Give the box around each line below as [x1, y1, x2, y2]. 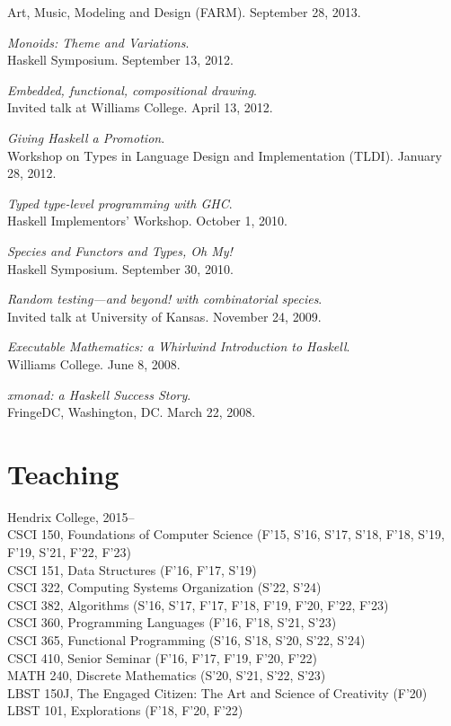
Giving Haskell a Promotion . [7, 128, 165, 146]
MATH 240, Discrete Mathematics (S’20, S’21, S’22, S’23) [7, 666, 326, 685]
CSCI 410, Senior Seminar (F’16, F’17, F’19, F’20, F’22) [7, 648, 317, 667]
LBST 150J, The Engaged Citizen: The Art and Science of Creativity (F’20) [7, 683, 428, 702]
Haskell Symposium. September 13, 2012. [7, 50, 234, 69]
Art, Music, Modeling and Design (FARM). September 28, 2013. [7, 3, 361, 21]
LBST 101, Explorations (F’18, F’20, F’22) [7, 701, 243, 720]
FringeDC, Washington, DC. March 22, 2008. [7, 403, 256, 421]
